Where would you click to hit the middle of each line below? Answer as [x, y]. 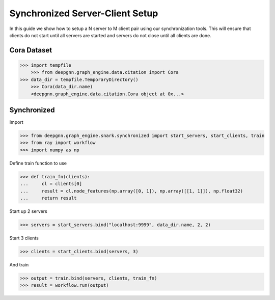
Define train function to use [38, 163]
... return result [48, 198]
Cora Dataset [31, 50]
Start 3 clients [24, 238]
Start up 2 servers [29, 211]
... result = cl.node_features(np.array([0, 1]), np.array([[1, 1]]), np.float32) [132, 191]
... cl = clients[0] [51, 184]
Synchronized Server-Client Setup [84, 13]
